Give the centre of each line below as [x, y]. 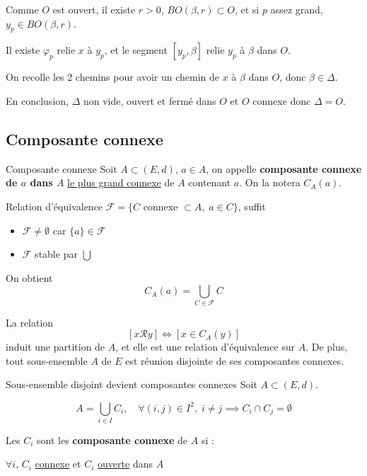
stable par [56, 254]
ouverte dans [125, 464]
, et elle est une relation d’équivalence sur [205, 347]
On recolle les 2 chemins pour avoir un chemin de [113, 77]
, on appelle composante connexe [284, 168]
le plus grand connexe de [121, 182]
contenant [210, 182]
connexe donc [282, 100]
